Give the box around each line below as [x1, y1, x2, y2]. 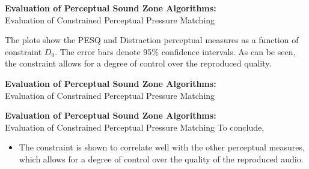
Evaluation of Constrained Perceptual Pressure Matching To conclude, [5, 120, 265, 133]
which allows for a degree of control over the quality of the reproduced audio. [19, 152, 304, 165]
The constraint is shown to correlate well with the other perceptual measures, [19, 141, 305, 153]
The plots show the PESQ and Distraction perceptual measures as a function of [5, 34, 299, 46]
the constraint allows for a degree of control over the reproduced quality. [5, 57, 272, 70]
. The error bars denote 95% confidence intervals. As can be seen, [55, 45, 296, 58]
